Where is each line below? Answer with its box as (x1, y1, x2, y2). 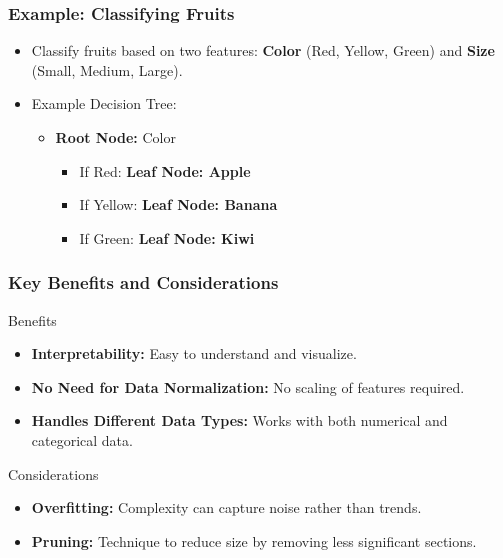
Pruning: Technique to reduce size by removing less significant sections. (31, 530, 477, 551)
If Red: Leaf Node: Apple (79, 160, 251, 181)
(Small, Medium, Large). (31, 59, 183, 80)
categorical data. (31, 429, 133, 450)
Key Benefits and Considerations (8, 270, 279, 295)
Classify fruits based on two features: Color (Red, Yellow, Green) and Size (31, 40, 495, 61)
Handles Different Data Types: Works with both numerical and (31, 410, 448, 431)
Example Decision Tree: (31, 93, 177, 114)
